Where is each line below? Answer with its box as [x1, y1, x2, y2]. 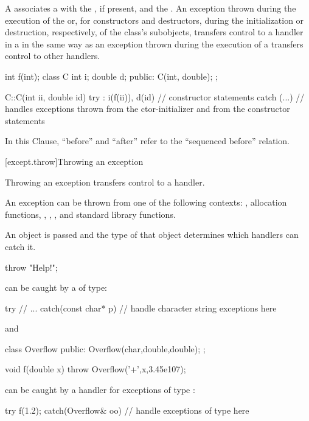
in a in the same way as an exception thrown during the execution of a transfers [5, 37, 304, 50]
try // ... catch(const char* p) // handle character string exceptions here [5, 301, 277, 314]
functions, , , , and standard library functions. [5, 207, 176, 220]
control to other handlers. [5, 49, 100, 62]
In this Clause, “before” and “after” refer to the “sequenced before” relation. [5, 134, 290, 147]
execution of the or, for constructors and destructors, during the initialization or [5, 13, 304, 26]
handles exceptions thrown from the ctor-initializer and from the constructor [5, 102, 290, 115]
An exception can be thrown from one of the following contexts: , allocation [5, 196, 287, 209]
